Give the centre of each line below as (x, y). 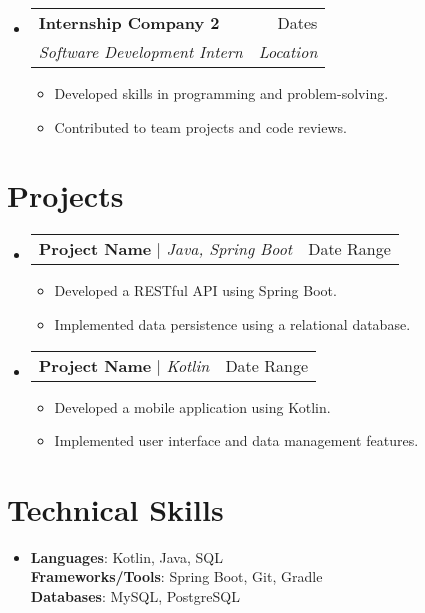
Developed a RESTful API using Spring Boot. (195, 290)
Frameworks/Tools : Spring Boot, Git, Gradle (176, 576)
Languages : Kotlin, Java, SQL (126, 556)
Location (288, 51)
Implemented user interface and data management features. (236, 440)
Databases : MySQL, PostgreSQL (135, 596)
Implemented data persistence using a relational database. (232, 323)
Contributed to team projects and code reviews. (200, 126)
